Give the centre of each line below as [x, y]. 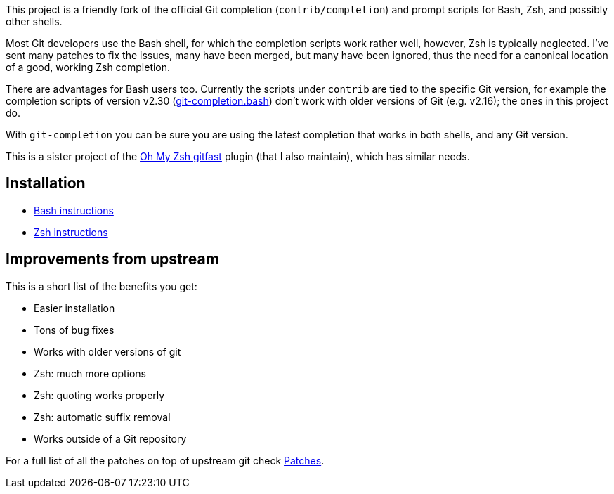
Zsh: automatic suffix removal [102, 417]
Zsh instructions [71, 232]
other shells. [34, 21]
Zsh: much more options [90, 373]
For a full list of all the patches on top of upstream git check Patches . [165, 460]
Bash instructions [74, 210]
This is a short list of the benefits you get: [102, 286]
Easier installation [74, 308]
